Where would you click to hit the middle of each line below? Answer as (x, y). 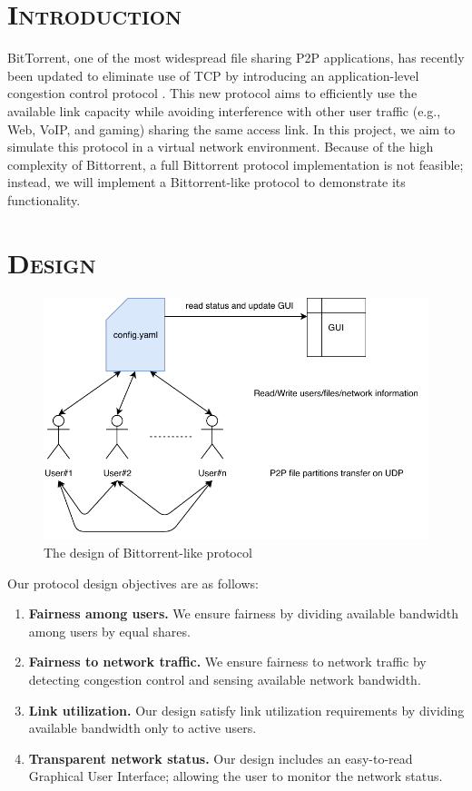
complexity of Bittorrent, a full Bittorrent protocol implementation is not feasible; (236, 164)
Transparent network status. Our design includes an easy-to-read (221, 758)
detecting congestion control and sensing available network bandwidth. (225, 680)
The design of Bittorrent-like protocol (148, 553)
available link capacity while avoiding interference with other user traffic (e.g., (224, 110)
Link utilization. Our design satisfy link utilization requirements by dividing (246, 710)
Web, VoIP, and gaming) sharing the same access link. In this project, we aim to (231, 129)
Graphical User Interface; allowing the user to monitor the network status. (236, 776)
